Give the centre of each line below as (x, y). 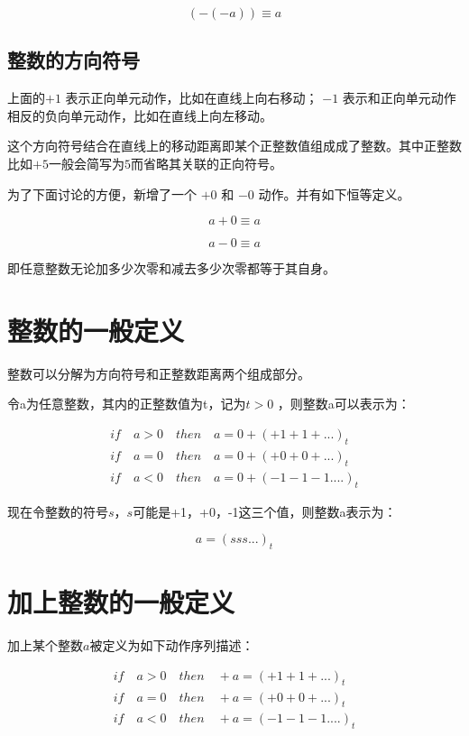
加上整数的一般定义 (121, 602)
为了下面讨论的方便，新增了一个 (102, 193)
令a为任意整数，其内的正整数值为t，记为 (127, 404)
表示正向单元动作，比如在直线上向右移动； (192, 98)
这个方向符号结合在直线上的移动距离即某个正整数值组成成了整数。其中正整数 (234, 146)
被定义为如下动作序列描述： (172, 645)
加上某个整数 (45, 645)
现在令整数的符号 (58, 511)
